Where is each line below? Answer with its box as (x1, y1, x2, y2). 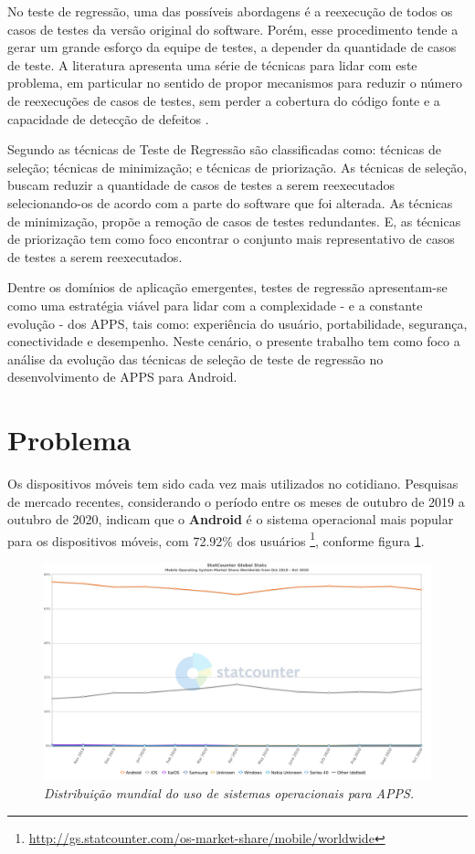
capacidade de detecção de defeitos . (7, 109, 209, 128)
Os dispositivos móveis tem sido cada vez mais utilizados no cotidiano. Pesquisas (7, 474, 459, 492)
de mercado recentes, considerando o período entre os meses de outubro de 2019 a (7, 491, 465, 511)
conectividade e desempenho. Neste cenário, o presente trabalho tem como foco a (7, 332, 460, 351)
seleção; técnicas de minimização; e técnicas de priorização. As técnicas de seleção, (7, 157, 468, 176)
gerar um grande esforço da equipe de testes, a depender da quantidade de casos (7, 37, 457, 57)
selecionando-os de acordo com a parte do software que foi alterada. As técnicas (7, 193, 453, 212)
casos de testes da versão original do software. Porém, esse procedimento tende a (7, 19, 459, 38)
